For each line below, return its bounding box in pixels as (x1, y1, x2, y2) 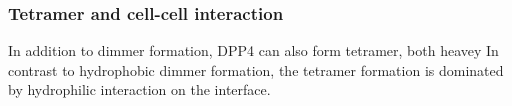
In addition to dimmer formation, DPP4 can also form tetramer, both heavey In (8, 40, 499, 61)
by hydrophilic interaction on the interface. (8, 79, 271, 100)
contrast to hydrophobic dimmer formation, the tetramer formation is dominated (8, 59, 504, 80)
